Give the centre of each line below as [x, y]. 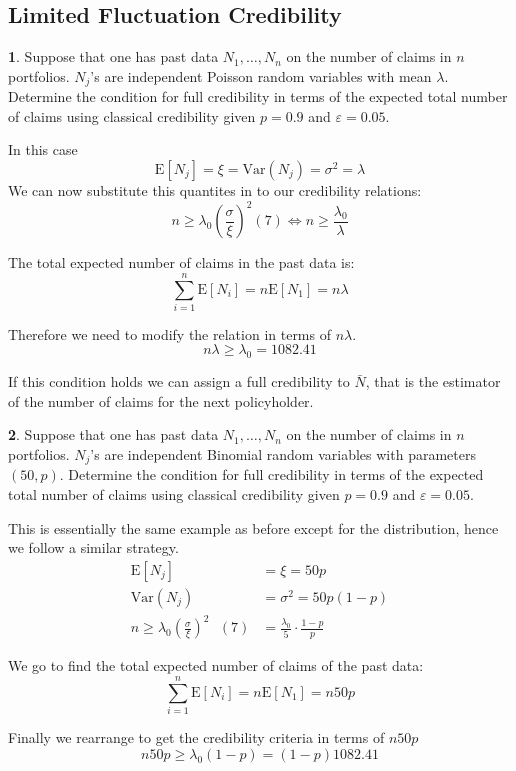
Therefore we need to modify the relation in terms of [169, 333]
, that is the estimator [433, 381]
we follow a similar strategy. [93, 547]
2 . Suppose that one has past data [113, 434]
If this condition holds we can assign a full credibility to [179, 381]
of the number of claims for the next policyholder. [161, 400]
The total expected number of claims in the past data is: [181, 262]
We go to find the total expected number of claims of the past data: [216, 665]
